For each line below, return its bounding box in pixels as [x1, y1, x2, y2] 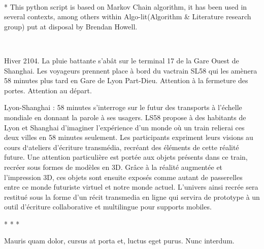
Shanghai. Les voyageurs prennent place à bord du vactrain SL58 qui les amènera [4, 65, 257, 76]
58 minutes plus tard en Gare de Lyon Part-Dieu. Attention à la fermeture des [4, 75, 248, 86]
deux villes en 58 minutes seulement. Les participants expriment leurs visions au [4, 132, 253, 143]
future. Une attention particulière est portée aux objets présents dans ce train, [4, 152, 248, 162]
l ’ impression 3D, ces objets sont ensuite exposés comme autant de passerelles [4, 171, 243, 182]
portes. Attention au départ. [4, 85, 92, 95]
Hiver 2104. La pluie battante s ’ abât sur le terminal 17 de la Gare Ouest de [4, 55, 239, 65]
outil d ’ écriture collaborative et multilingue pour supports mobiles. [4, 201, 212, 212]
